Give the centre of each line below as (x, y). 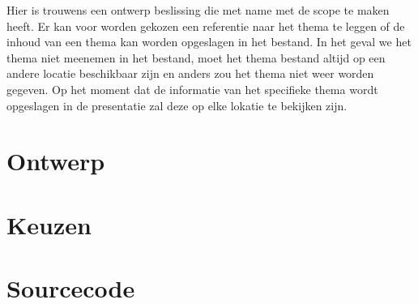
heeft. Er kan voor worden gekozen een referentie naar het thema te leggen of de (206, 26)
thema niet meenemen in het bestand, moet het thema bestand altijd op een (196, 57)
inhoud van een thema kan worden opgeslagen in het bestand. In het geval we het (209, 42)
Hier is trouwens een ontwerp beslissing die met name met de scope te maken (198, 10)
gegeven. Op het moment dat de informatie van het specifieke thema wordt (192, 89)
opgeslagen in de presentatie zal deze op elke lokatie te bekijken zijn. (177, 105)
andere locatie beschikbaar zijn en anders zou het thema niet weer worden (190, 73)
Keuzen (49, 224)
